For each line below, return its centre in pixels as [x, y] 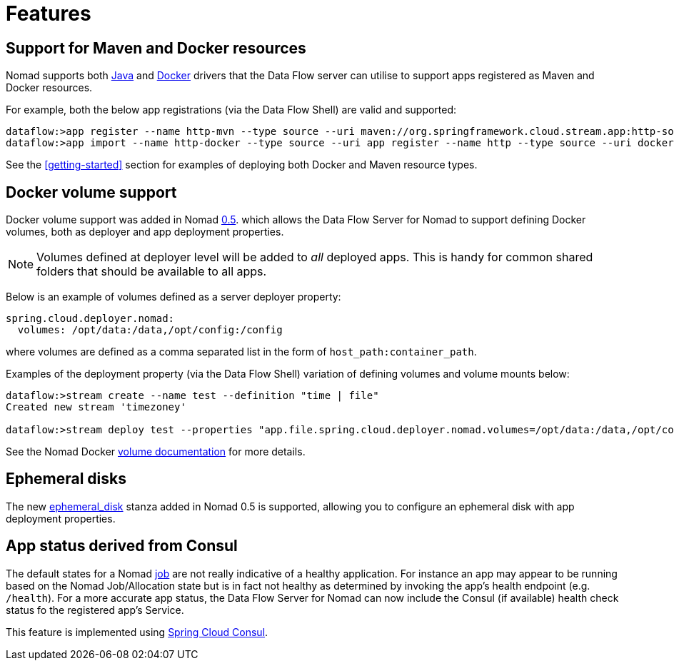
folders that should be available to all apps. [152, 272]
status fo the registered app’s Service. [95, 610]
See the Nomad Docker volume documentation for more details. [156, 452]
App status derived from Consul [122, 546]
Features [49, 14]
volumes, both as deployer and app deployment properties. [145, 232]
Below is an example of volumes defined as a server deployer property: [173, 297]
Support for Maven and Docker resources [156, 48]
